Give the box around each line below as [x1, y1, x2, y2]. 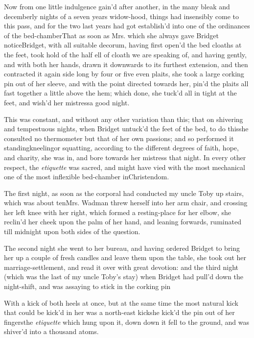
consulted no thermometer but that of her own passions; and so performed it [4, 133, 234, 143]
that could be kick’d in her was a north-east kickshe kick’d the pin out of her [4, 307, 235, 317]
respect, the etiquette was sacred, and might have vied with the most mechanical [4, 162, 245, 172]
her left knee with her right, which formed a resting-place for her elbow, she [4, 207, 231, 217]
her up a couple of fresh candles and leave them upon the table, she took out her [4, 252, 247, 263]
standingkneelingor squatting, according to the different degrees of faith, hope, [4, 143, 239, 153]
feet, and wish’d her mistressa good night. [4, 97, 130, 107]
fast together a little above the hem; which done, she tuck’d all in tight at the [4, 88, 237, 98]
